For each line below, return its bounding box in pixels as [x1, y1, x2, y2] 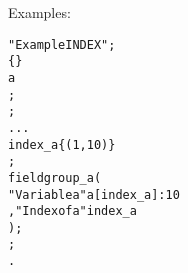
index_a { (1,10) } [8, 137, 116, 152]
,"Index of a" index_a [8, 204, 137, 219]
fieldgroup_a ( [8, 170, 102, 185]
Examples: [8, 2, 71, 22]
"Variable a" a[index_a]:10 [8, 187, 180, 202]
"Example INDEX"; [8, 37, 116, 52]
